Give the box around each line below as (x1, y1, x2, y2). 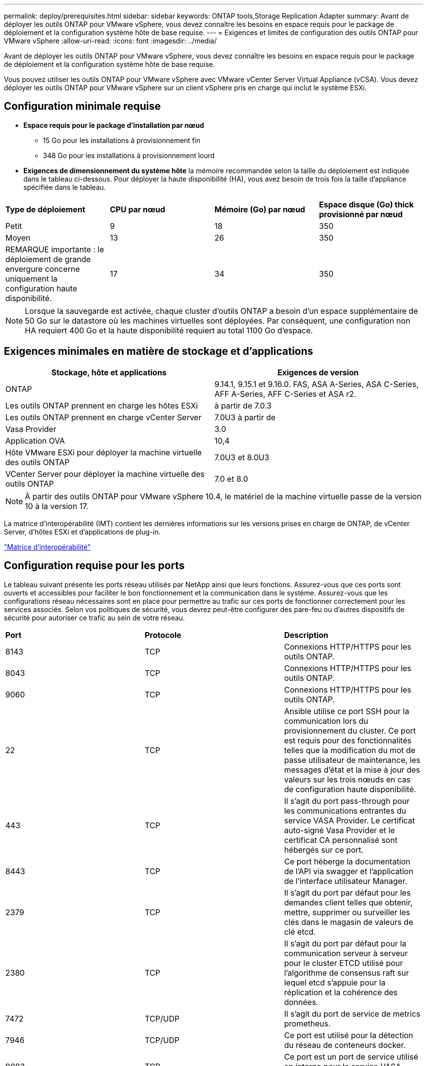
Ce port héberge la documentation (284, 856, 410, 866)
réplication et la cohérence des (284, 987, 398, 997)
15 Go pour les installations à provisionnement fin (43, 136, 200, 144)
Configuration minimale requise (4, 100, 161, 113)
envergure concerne (5, 264, 80, 274)
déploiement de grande (5, 254, 91, 264)
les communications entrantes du (284, 805, 407, 816)
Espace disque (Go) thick (319, 199, 414, 209)
